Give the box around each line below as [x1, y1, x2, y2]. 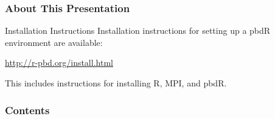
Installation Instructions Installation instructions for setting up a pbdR [5, 24, 271, 37]
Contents [5, 102, 50, 117]
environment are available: [5, 36, 103, 48]
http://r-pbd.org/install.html [5, 56, 113, 69]
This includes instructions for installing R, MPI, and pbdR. [5, 77, 227, 89]
